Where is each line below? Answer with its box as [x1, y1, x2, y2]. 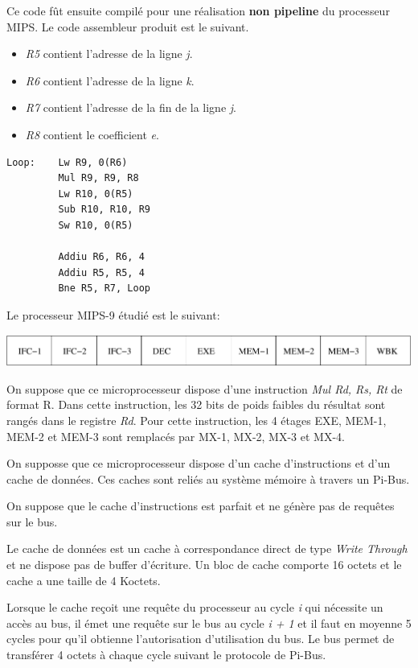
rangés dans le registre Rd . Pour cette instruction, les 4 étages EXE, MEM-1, [6, 411, 387, 428]
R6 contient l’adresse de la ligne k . [25, 72, 195, 89]
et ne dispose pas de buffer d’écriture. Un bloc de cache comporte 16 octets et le [6, 556, 402, 573]
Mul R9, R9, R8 [58, 172, 139, 184]
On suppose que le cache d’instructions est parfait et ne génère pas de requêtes [6, 497, 395, 514]
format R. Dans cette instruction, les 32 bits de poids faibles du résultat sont [6, 396, 386, 413]
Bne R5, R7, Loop [58, 282, 150, 295]
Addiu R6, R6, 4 [58, 251, 145, 263]
